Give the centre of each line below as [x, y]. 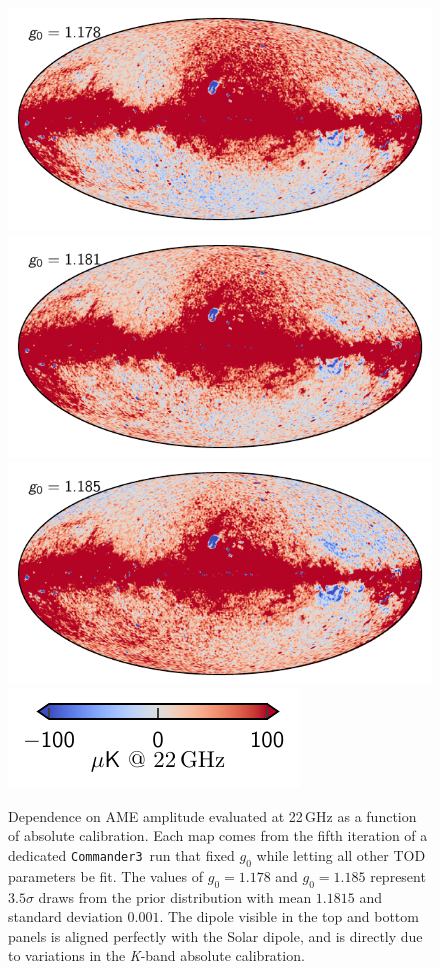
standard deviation [65, 916]
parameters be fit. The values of [106, 875]
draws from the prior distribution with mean [175, 896]
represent [398, 875]
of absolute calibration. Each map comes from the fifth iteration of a [218, 835]
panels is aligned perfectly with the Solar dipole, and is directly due [215, 935]
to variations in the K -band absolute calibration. [156, 955]
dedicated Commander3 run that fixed [121, 855]
